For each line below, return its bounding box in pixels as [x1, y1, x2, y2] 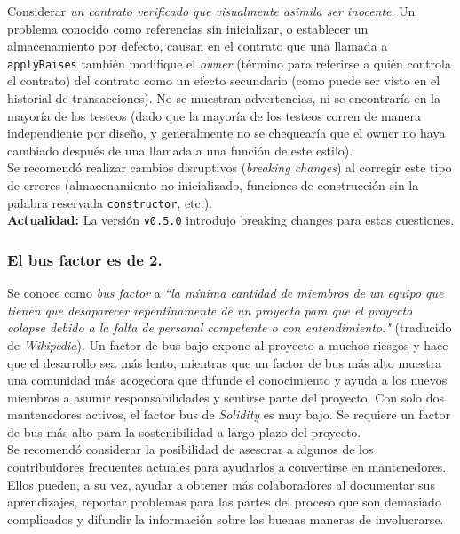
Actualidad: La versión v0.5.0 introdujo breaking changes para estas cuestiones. [7, 211, 455, 229]
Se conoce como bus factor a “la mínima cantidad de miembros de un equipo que [7, 283, 444, 302]
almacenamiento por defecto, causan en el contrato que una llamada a [7, 36, 388, 55]
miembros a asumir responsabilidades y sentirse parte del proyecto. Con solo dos [7, 387, 445, 406]
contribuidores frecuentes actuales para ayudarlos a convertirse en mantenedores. [7, 458, 447, 476]
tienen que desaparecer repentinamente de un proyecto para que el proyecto [7, 300, 413, 319]
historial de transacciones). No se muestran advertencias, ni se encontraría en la [7, 89, 441, 108]
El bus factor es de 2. [7, 248, 163, 270]
